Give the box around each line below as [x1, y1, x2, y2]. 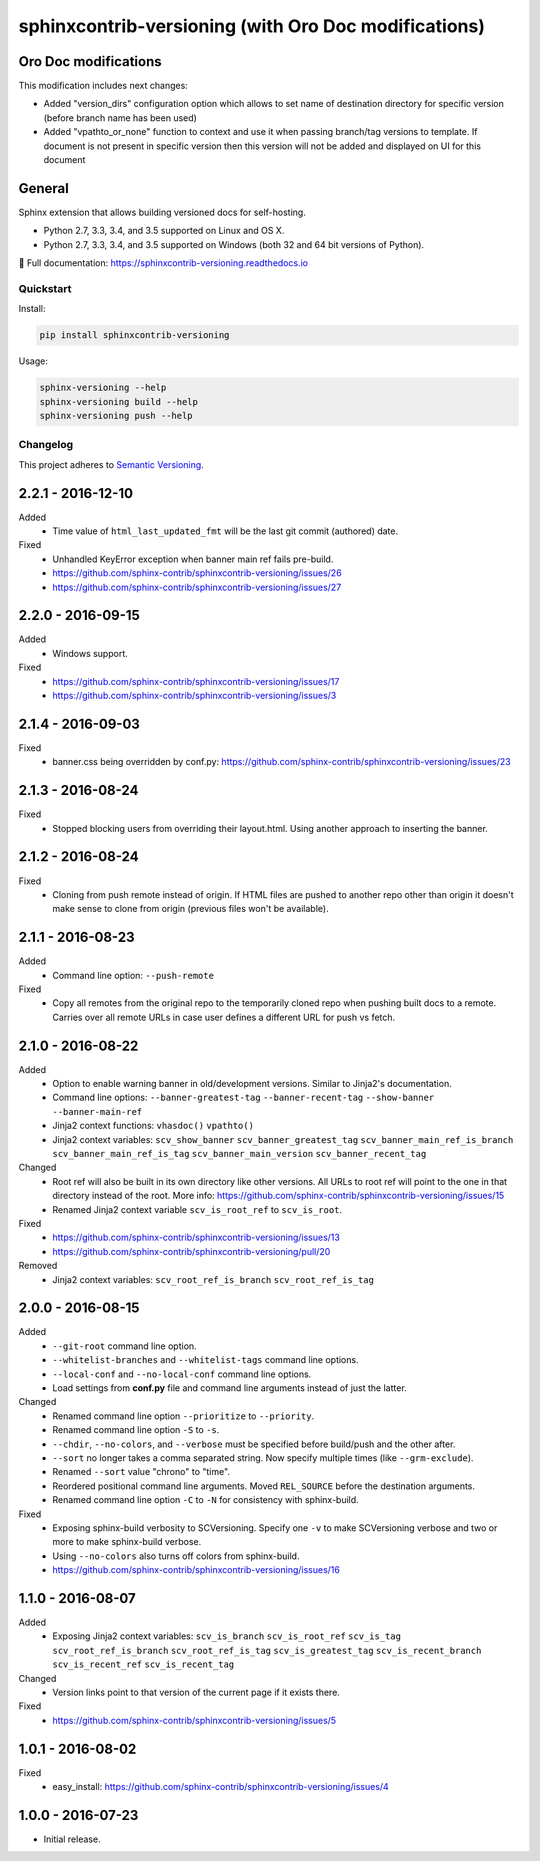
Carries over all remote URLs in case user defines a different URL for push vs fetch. [52, 1011, 396, 1023]
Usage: [18, 355, 49, 367]
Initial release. [43, 1833, 101, 1845]
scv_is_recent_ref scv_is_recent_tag [52, 1659, 235, 1670]
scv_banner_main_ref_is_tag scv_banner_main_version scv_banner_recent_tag [52, 1148, 427, 1160]
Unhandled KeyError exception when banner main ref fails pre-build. [52, 553, 334, 565]
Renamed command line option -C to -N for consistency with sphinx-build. [52, 1494, 359, 1506]
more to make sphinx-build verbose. [52, 1536, 202, 1548]
